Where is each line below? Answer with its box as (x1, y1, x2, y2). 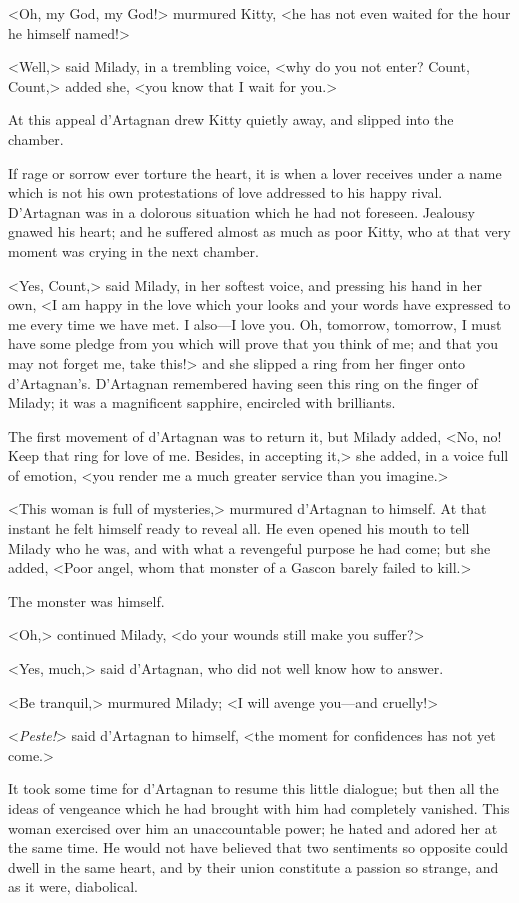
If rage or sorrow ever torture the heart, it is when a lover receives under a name (8, 162, 502, 183)
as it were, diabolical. (8, 876, 139, 897)
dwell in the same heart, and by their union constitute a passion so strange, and (8, 856, 499, 877)
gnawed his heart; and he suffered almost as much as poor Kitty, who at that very (8, 221, 511, 242)
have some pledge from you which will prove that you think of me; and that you (8, 333, 499, 354)
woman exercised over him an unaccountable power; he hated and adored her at (8, 817, 498, 838)
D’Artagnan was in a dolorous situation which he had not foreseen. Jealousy (8, 201, 475, 222)
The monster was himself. (8, 590, 165, 611)
